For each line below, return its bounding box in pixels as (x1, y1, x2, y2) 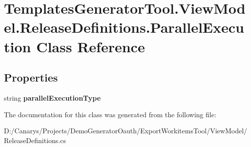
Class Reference (36, 36, 145, 56)
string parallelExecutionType (4, 92, 101, 103)
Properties (4, 70, 58, 85)
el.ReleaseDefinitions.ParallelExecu (4, 17, 244, 37)
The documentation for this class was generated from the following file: (4, 109, 216, 119)
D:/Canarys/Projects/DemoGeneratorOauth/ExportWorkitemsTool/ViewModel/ (4, 126, 248, 136)
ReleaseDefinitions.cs (4, 135, 66, 145)
